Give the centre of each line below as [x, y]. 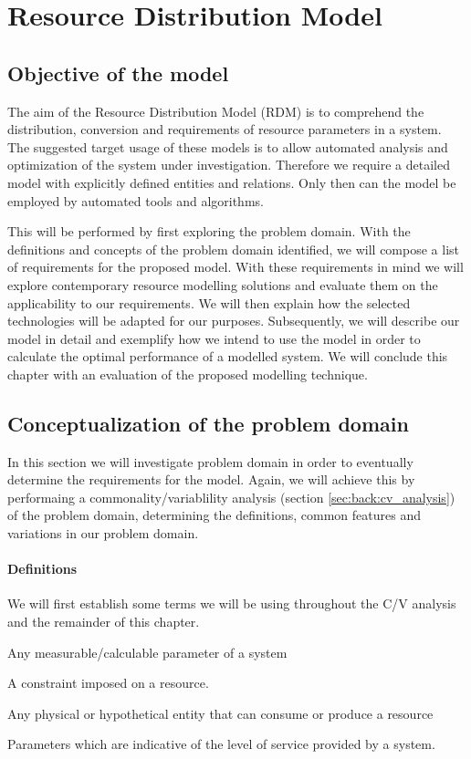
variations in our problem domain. [103, 533]
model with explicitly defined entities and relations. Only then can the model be [232, 182]
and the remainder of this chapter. [104, 622]
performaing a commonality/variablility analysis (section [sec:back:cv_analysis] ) [231, 497]
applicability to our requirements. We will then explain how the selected [209, 302]
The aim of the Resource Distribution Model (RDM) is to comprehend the [216, 111]
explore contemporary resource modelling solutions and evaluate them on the [223, 284]
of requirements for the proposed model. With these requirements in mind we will [235, 267]
